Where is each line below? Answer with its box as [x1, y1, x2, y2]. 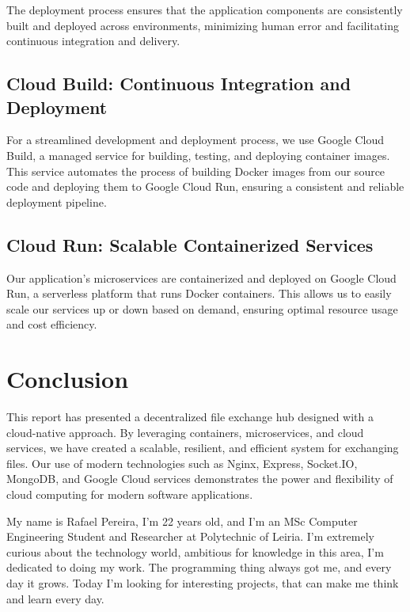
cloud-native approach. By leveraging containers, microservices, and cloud [6, 424, 364, 440]
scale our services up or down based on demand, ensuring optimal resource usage [6, 300, 398, 317]
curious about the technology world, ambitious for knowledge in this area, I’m [6, 543, 384, 560]
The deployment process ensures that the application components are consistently [6, 2, 403, 17]
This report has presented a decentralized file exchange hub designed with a [6, 409, 374, 425]
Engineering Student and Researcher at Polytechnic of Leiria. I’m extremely [6, 528, 374, 545]
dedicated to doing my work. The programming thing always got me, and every [6, 559, 392, 576]
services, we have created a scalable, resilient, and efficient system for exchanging [6, 439, 399, 456]
